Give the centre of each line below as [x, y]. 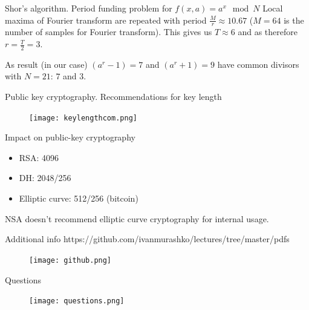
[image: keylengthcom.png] [83, 118]
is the [294, 20]
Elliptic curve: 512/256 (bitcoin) [79, 198]
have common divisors [258, 64]
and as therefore [268, 32]
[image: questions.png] [77, 301]
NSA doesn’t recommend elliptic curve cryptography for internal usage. [137, 218]
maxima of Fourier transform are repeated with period [106, 20]
